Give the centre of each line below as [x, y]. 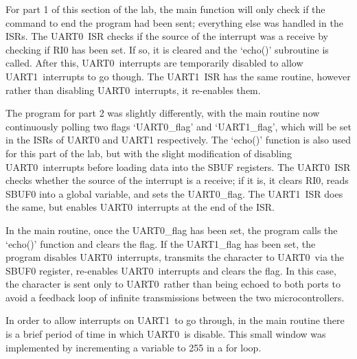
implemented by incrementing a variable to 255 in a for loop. [134, 347]
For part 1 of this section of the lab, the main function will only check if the [165, 9]
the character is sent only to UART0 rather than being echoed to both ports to [173, 284]
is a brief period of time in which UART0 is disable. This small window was [166, 334]
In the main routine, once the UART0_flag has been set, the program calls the [172, 230]
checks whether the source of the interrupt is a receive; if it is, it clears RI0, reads [177, 180]
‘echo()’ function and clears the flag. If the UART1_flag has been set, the [161, 243]
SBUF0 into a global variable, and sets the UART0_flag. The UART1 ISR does [174, 193]
